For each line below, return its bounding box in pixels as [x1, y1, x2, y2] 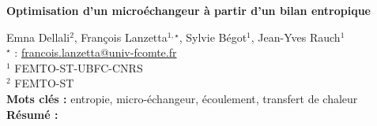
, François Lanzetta [74, 28, 168, 45]
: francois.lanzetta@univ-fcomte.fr [14, 44, 177, 61]
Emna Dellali [6, 28, 70, 45]
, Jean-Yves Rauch [251, 28, 341, 45]
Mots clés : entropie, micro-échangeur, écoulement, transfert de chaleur [6, 90, 358, 106]
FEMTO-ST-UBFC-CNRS [14, 59, 143, 76]
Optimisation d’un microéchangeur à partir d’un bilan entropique [6, 2, 371, 18]
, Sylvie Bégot [179, 28, 247, 45]
